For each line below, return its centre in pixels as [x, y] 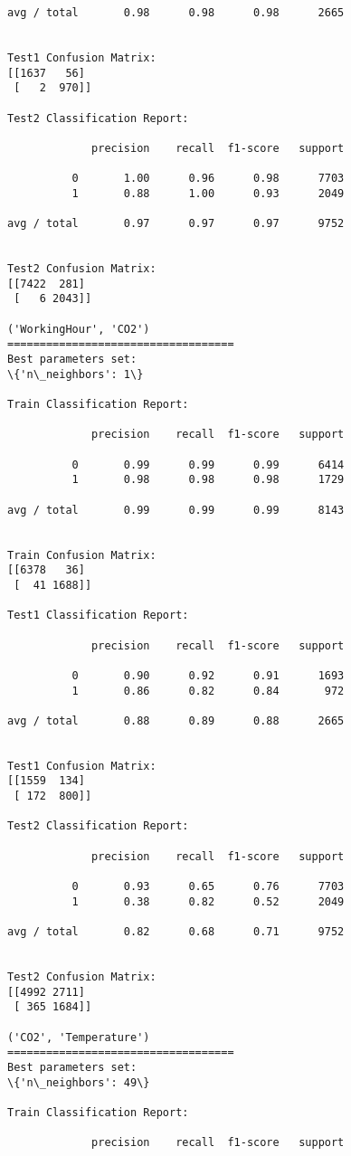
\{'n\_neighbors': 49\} [79, 1082]
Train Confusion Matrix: [82, 555]
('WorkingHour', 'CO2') [79, 329]
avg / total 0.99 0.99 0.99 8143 [176, 510]
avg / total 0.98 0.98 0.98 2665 [176, 13]
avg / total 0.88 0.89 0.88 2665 [176, 720]
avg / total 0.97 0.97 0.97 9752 [176, 224]
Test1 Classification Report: [98, 616]
